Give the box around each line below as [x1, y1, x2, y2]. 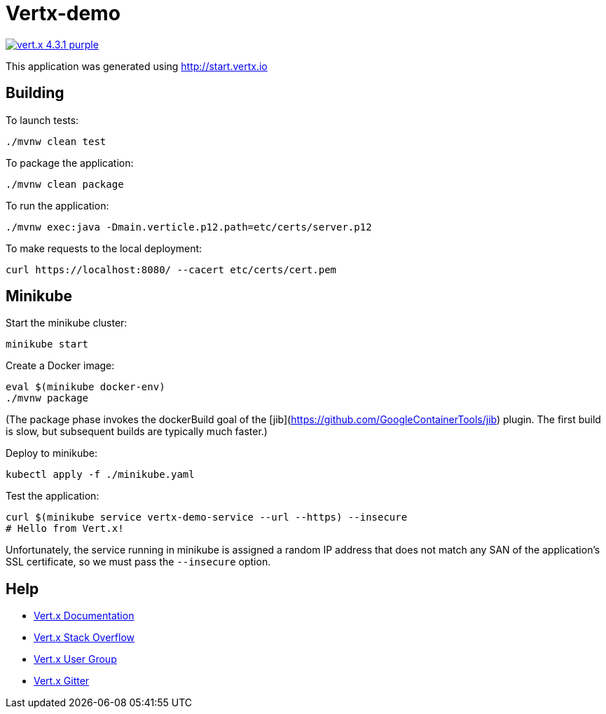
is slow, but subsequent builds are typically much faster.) [6, 425, 268, 438]
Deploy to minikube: [6, 447, 97, 460]
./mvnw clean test [6, 135, 106, 147]
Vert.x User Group [34, 653, 117, 666]
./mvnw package [6, 392, 89, 404]
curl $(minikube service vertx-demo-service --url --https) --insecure [6, 512, 408, 523]
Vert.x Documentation [34, 610, 135, 622]
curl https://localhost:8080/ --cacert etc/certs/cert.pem [6, 263, 337, 275]
